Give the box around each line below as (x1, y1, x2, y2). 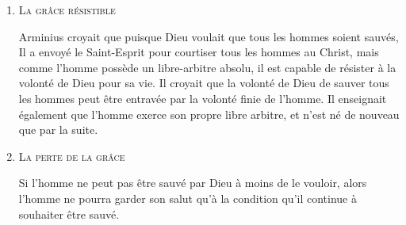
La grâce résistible (18, 2, 116, 17)
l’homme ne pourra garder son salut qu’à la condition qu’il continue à (18, 189, 357, 206)
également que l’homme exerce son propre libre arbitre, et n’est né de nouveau (18, 105, 400, 122)
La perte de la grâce (18, 147, 125, 164)
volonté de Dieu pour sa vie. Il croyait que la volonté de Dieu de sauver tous (18, 74, 389, 91)
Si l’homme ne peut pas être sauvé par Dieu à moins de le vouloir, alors (18, 174, 367, 191)
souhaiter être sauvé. (18, 205, 120, 222)
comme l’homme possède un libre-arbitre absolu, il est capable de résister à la (18, 59, 396, 75)
